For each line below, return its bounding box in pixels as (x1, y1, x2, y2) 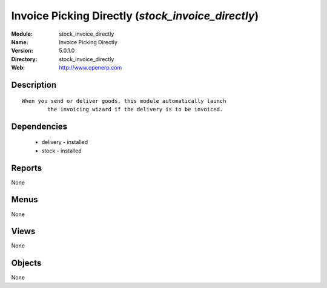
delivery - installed (41, 139, 88, 146)
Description (11, 79, 57, 90)
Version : (11, 47, 33, 54)
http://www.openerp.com (59, 64, 122, 71)
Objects (11, 258, 42, 269)
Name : (11, 38, 28, 45)
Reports (11, 163, 42, 173)
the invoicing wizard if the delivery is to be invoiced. (47, 106, 223, 113)
